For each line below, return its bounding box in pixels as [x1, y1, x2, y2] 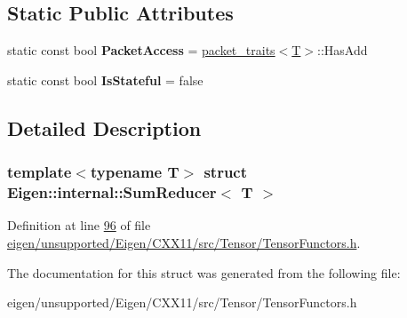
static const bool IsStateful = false [7, 70, 203, 89]
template [7, 161, 72, 183]
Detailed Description [7, 114, 202, 141]
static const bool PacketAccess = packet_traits [7, 41, 275, 60]
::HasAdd [317, 41, 368, 60]
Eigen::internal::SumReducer [7, 181, 217, 203]
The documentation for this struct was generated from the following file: [7, 263, 401, 282]
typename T [90, 161, 180, 183]
